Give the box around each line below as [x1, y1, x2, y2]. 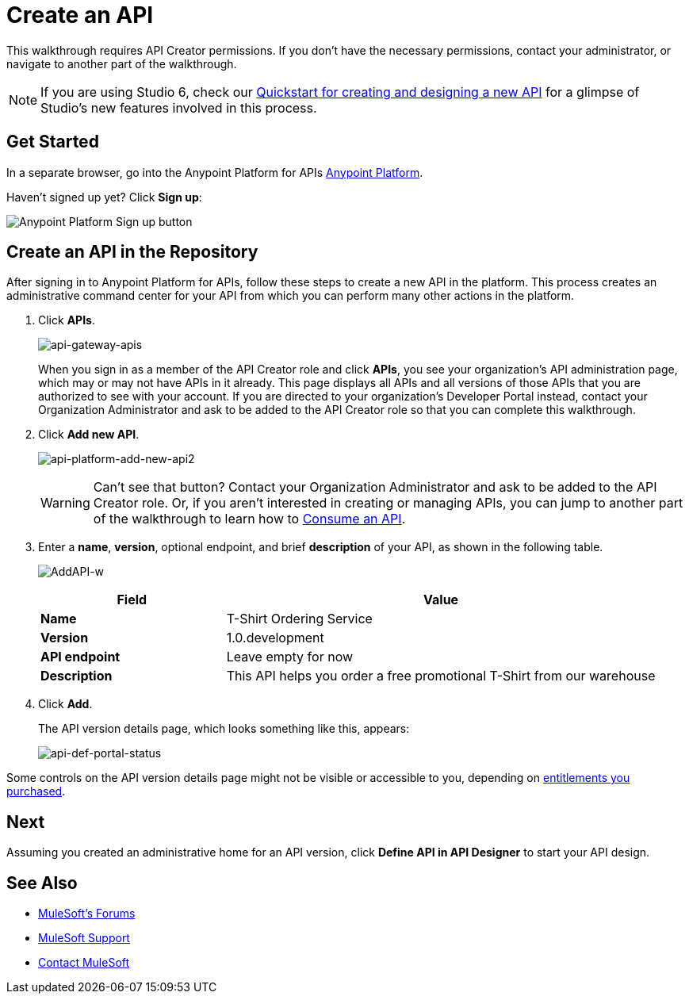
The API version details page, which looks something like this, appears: [38, 722, 410, 736]
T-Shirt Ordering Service [226, 611, 373, 627]
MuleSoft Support [38, 931, 130, 945]
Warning [40, 495, 90, 511]
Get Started [6, 132, 99, 152]
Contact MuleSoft [38, 956, 130, 970]
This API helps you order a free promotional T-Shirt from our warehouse [226, 668, 656, 684]
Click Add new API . [38, 427, 140, 442]
